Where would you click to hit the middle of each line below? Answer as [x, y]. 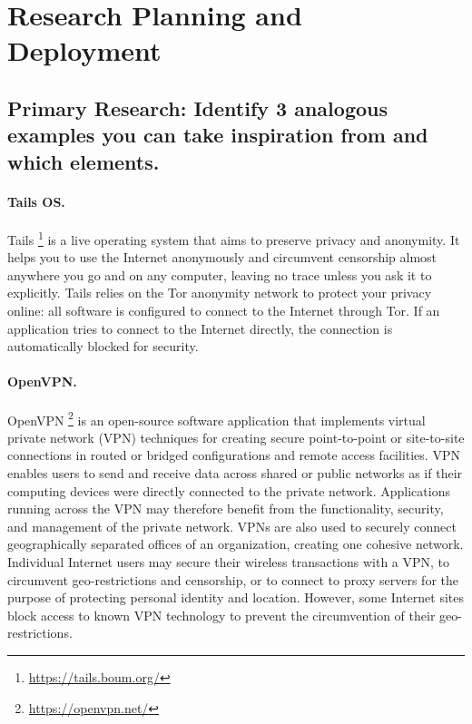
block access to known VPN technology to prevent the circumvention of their [221, 615]
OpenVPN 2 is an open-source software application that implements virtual [216, 418]
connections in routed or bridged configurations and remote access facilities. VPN [234, 455]
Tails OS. [36, 201]
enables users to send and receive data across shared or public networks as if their [235, 472]
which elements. [84, 161]
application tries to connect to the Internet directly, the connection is [200, 328]
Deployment [84, 50]
